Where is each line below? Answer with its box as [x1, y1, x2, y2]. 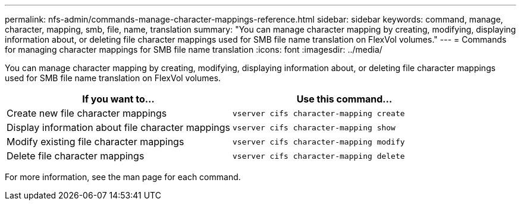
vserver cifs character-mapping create [233, 108, 405, 118]
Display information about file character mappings [7, 121, 230, 133]
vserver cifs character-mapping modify [233, 137, 405, 146]
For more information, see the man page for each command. [5, 172, 241, 182]
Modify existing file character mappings [7, 136, 184, 148]
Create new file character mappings [7, 107, 167, 119]
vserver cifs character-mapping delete [233, 151, 405, 161]
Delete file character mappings [7, 150, 145, 162]
